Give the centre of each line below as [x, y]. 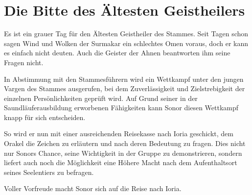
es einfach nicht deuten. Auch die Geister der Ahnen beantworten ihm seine [117, 53]
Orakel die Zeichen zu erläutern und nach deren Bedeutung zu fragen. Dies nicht [125, 143]
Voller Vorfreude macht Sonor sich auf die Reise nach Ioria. [93, 188]
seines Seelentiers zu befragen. [49, 172]
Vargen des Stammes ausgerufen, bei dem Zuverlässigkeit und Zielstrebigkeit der [125, 88]
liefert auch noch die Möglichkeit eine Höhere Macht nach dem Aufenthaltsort [121, 162]
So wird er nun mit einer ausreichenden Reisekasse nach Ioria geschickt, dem [119, 134]
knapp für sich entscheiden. [45, 117]
